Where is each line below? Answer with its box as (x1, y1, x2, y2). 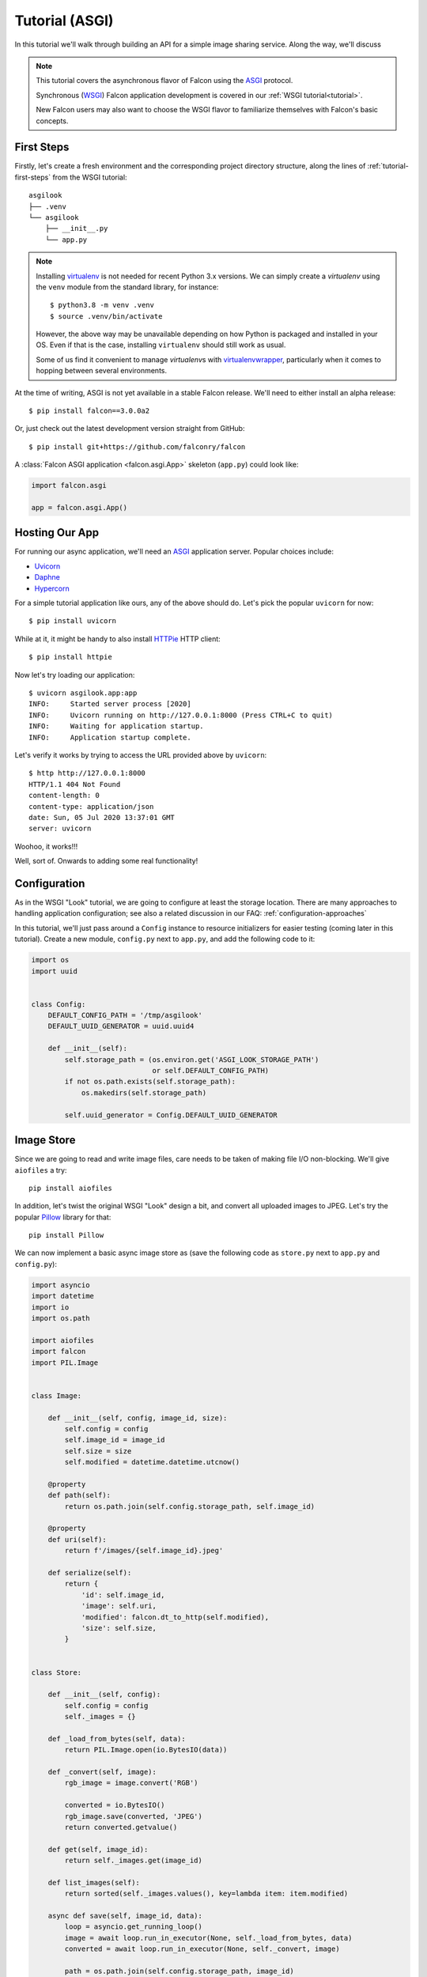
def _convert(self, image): (47, 1767, 157, 1777)
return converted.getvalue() (64, 1823, 178, 1831)
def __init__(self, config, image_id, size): (47, 1413, 228, 1423)
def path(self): (47, 1491, 111, 1500)
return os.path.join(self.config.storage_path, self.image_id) (64, 1502, 316, 1510)
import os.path (31, 1314, 90, 1322)
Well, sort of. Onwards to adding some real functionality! (14, 856, 198, 866)
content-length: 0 (28, 791, 100, 800)
